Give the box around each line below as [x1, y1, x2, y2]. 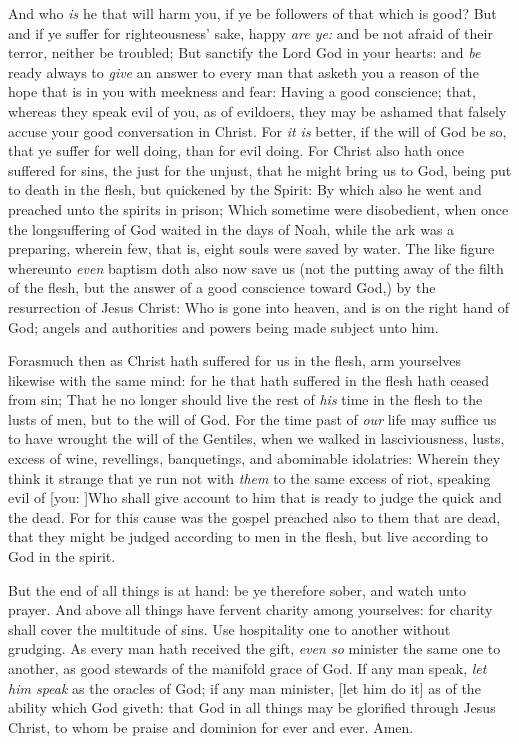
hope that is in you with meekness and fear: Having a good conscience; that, [8, 81, 476, 102]
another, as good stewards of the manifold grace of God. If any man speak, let [8, 658, 487, 678]
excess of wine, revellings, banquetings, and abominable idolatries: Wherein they [8, 448, 501, 469]
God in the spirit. [8, 546, 116, 567]
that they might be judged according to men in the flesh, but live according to [8, 526, 489, 547]
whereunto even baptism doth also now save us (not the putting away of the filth [8, 257, 504, 278]
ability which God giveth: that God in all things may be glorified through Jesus [8, 697, 496, 718]
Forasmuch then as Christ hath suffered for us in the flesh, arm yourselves [8, 350, 461, 371]
